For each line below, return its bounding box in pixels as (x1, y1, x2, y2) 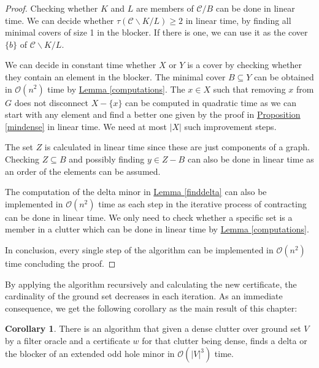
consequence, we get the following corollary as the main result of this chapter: (5, 301, 298, 314)
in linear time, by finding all (185, 13, 291, 26)
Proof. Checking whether (5, 2, 98, 14)
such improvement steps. (184, 120, 277, 132)
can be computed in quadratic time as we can (125, 96, 296, 109)
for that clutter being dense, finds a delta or (142, 334, 307, 347)
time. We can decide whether (5, 13, 114, 26)
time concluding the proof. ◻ (5, 256, 116, 269)
